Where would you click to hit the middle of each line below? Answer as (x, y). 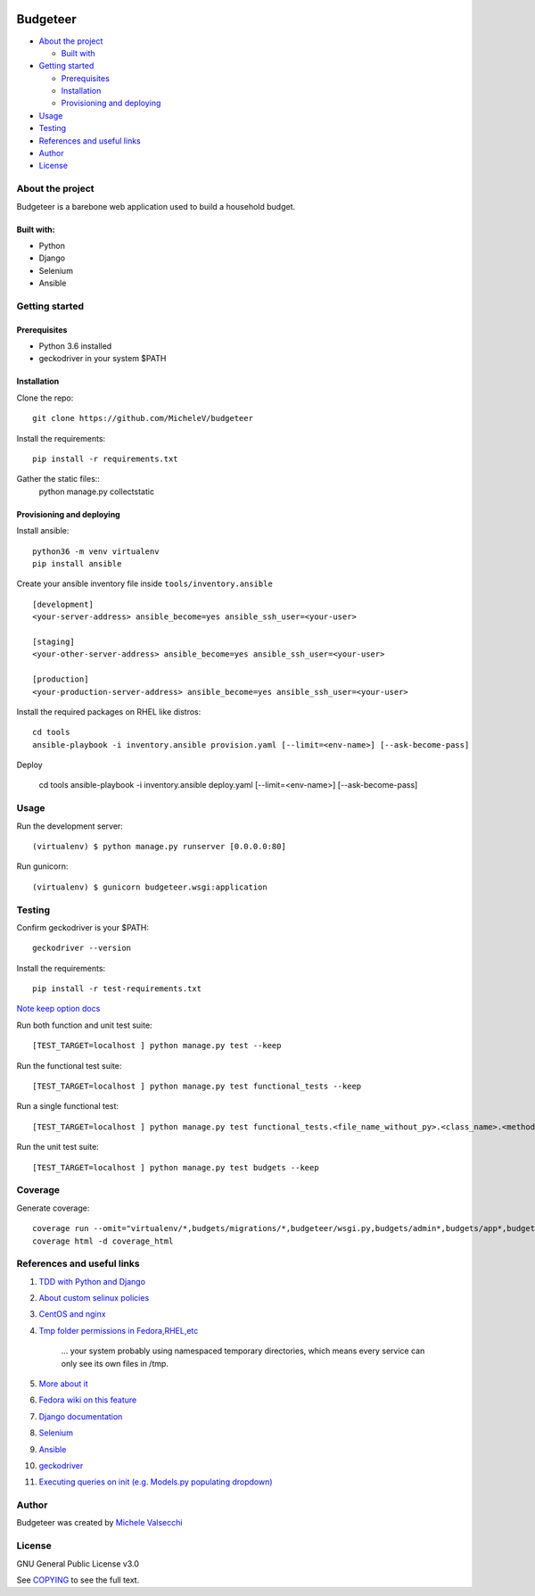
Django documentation (81, 1416)
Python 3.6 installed (75, 346)
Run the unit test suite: (58, 1147)
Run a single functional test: (68, 1106)
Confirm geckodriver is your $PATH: (83, 927)
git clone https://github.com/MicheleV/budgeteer (143, 418)
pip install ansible (77, 563)
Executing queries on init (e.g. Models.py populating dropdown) (156, 1482)
